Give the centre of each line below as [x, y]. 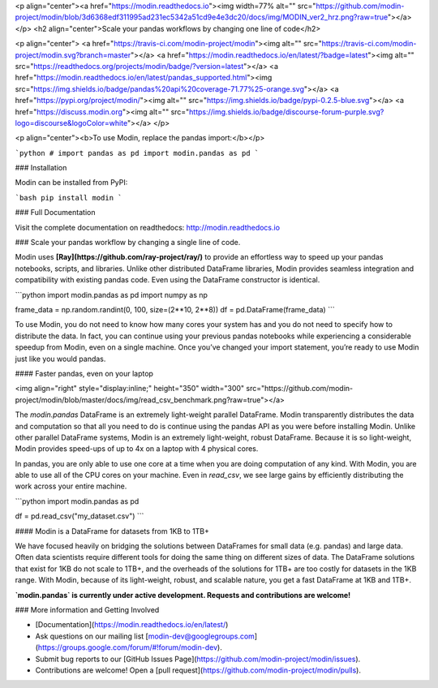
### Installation [41, 168]
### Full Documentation [55, 213]
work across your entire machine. [71, 486]
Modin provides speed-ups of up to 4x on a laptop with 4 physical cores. [137, 449]
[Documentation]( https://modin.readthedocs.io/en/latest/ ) [132, 625]
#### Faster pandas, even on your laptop [84, 373]
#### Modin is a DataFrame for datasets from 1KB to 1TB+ [112, 531]
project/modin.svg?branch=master [73, 55]
